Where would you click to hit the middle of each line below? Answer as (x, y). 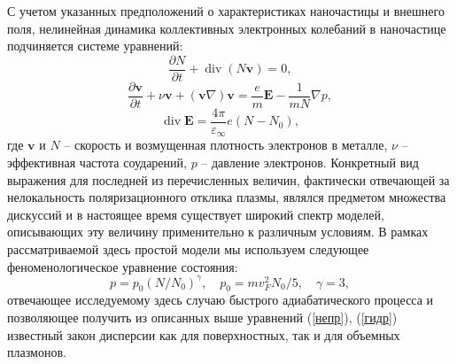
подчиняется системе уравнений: (95, 46)
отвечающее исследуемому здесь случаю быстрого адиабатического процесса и (221, 300)
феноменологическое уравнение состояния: (123, 266)
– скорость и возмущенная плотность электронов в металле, (226, 145)
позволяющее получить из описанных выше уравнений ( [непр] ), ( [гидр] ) (202, 318)
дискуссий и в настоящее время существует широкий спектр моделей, (196, 214)
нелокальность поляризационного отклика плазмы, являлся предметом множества (227, 197)
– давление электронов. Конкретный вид (310, 163)
